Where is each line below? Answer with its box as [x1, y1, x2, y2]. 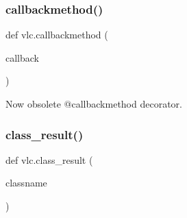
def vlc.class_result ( [5, 152, 93, 167]
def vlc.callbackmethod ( [5, 27, 108, 42]
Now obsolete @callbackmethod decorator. [5, 97, 182, 110]
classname [5, 175, 47, 190]
